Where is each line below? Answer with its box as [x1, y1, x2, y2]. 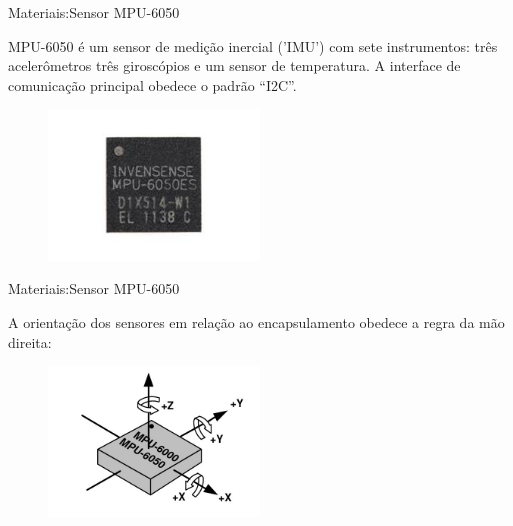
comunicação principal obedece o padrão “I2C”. [8, 74, 297, 95]
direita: [8, 331, 52, 352]
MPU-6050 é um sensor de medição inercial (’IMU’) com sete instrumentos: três [8, 35, 498, 56]
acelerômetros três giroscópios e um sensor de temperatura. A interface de [8, 55, 461, 76]
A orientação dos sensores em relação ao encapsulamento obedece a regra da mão [8, 311, 505, 332]
